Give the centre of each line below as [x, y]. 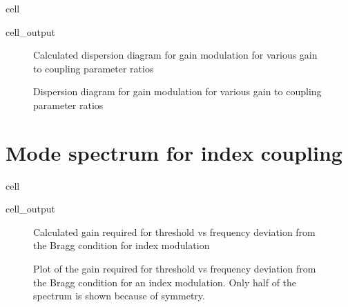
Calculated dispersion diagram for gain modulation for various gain [175, 55]
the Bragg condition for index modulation [122, 245]
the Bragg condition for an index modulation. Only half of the [165, 282]
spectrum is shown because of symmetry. [119, 296]
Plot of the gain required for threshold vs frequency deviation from [175, 269]
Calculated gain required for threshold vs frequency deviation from [174, 231]
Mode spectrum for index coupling [174, 152]
